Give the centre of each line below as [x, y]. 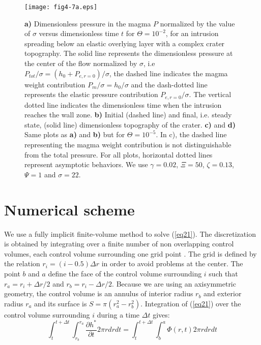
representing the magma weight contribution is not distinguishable [128, 145]
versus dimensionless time [79, 33]
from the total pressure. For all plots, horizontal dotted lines [119, 154]
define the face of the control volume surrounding [125, 273]
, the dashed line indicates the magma [168, 73]
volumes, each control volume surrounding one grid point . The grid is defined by [130, 253]
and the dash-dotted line [169, 84]
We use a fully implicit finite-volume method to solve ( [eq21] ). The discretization [130, 233]
